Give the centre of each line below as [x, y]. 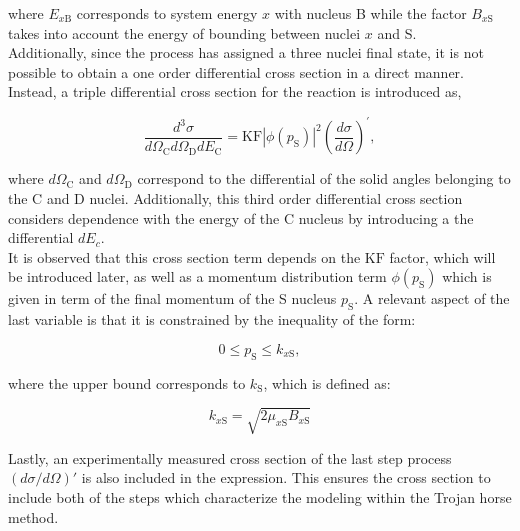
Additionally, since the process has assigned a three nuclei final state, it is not [246, 52]
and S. [397, 32]
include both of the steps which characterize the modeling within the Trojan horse [260, 496]
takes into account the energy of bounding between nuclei [184, 32]
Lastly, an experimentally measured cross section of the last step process [230, 457]
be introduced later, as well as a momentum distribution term [197, 276]
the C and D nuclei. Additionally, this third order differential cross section [235, 198]
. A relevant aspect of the [432, 298]
